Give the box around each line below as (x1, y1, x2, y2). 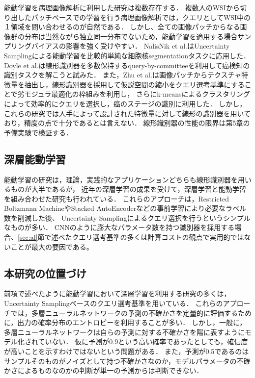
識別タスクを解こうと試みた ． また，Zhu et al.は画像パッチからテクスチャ (4, 70, 242, 80)
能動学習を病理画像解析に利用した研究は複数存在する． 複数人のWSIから (4, 2, 240, 12)
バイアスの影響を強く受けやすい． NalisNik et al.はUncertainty (31, 41, 230, 51)
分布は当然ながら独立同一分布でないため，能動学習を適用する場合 (24, 31, 238, 41)
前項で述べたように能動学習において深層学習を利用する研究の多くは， (4, 288, 231, 299)
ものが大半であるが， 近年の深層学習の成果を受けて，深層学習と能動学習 (10, 184, 246, 194)
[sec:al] (18, 232, 38, 242)
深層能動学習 (4, 151, 66, 166)
